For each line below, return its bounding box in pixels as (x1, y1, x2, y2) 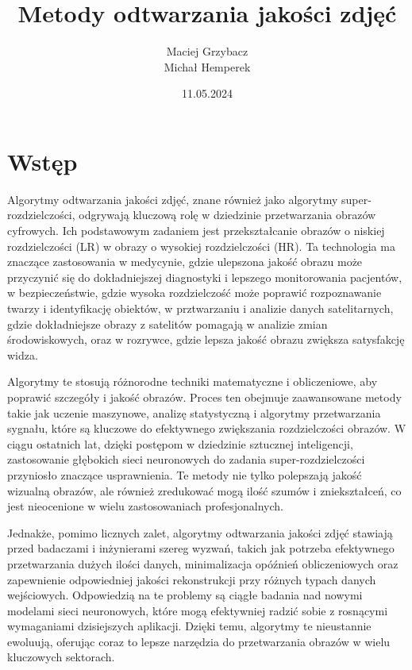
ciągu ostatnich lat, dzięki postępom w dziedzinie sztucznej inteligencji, (7, 435, 353, 452)
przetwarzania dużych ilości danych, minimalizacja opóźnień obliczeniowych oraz (7, 555, 399, 572)
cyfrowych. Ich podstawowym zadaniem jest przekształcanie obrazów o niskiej (7, 222, 385, 239)
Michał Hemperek (164, 58, 251, 75)
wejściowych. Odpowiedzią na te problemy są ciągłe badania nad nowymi (7, 587, 363, 603)
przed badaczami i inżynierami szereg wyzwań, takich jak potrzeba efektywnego (7, 540, 395, 556)
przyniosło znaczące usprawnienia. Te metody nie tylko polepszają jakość (7, 466, 362, 483)
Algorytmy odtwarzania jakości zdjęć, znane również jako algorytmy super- (7, 191, 372, 207)
